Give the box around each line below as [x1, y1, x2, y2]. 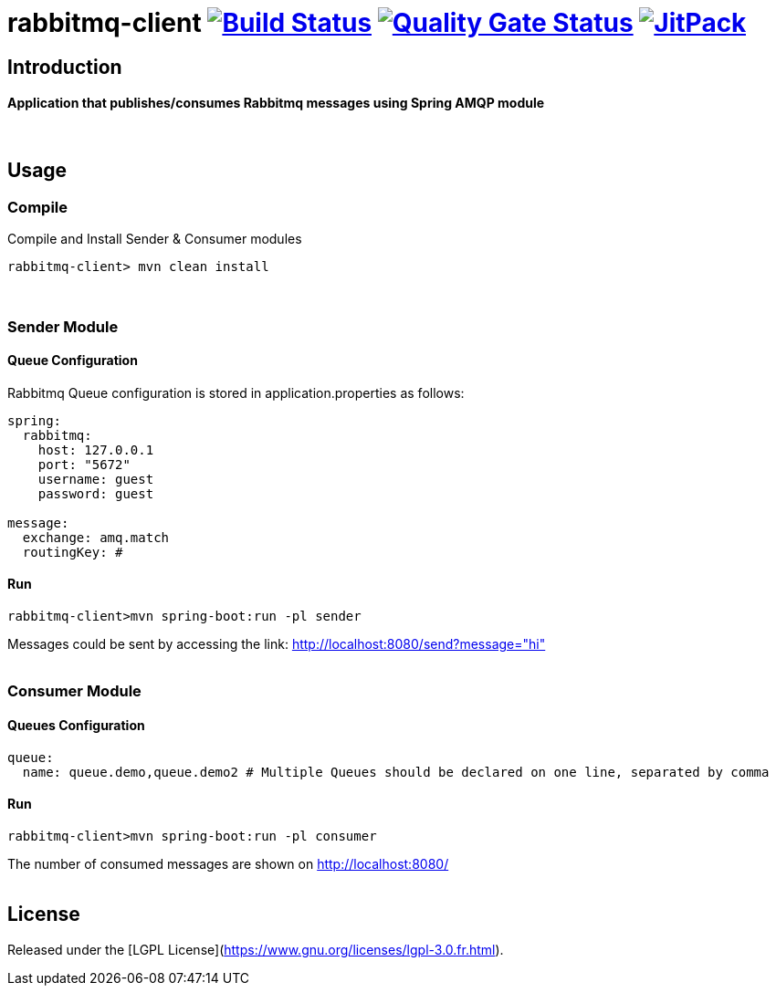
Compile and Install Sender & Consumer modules [7, 231, 302, 247]
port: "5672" [37, 456, 131, 472]
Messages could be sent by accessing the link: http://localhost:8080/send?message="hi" [7, 636, 546, 652]
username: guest [37, 471, 154, 486]
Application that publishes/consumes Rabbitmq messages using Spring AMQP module [7, 95, 545, 111]
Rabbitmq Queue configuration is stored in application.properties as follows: [7, 384, 465, 401]
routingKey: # [22, 544, 123, 559]
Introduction [7, 55, 122, 78]
